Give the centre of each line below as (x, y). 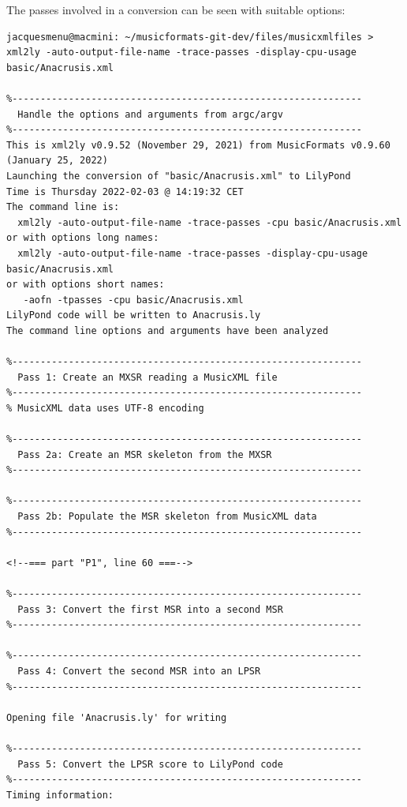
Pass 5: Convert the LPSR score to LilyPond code (150, 764)
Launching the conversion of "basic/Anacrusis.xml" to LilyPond (179, 176)
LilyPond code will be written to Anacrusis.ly (134, 315)
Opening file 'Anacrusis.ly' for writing (117, 717)
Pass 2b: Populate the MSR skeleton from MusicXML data (167, 516)
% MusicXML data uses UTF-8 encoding (105, 408)
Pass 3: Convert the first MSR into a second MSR (150, 609)
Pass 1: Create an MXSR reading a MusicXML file (147, 377)
